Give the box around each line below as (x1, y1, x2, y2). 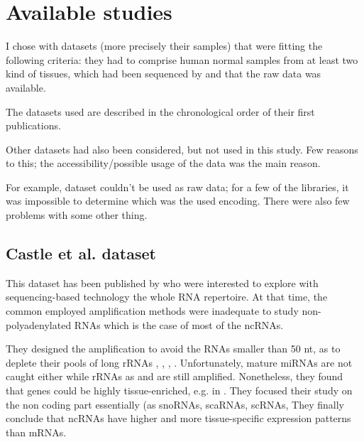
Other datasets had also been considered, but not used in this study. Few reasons (6, 141, 358, 156)
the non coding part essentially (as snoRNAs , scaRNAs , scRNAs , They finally (6, 397, 344, 411)
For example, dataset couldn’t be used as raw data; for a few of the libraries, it (6, 179, 349, 194)
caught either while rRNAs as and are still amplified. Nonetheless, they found (6, 369, 343, 384)
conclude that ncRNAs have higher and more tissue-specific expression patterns (6, 411, 351, 426)
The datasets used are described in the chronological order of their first (6, 104, 315, 119)
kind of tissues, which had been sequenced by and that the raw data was (6, 66, 321, 81)
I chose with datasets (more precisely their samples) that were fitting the (6, 38, 323, 53)
